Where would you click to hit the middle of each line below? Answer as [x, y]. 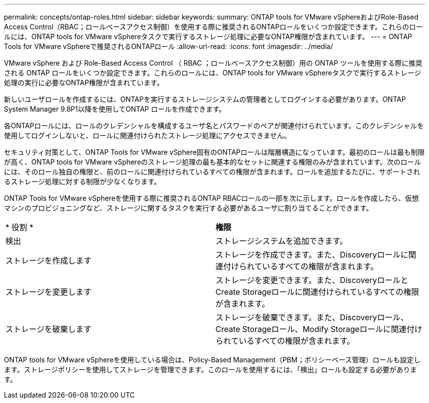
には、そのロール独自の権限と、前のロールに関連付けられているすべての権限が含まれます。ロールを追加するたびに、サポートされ [212, 172]
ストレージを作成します [48, 261]
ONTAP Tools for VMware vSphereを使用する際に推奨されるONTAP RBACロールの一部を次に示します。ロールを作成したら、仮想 [212, 198]
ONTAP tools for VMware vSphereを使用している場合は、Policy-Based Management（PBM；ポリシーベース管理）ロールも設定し [212, 360]
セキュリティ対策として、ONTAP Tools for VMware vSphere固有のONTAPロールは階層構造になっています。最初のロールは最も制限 [214, 152]
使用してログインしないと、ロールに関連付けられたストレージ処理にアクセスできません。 [147, 135]
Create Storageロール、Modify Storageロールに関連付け [319, 329]
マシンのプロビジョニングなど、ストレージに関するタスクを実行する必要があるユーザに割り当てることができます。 [189, 208]
